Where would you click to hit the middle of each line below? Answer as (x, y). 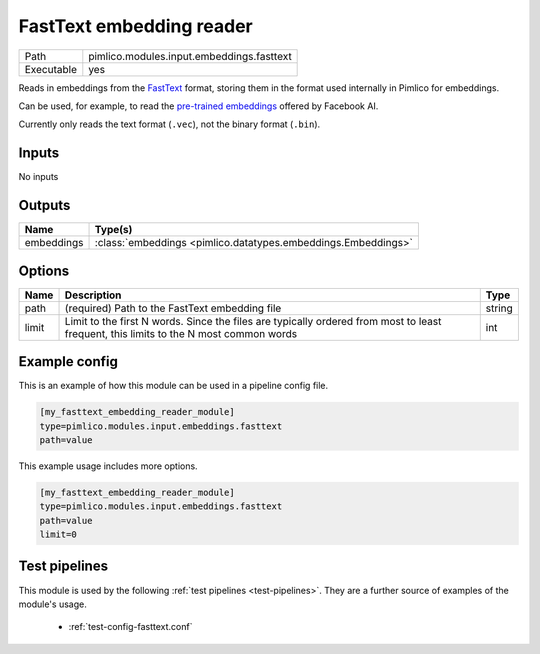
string (499, 308)
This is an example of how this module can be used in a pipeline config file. (173, 386)
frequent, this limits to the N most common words (181, 333)
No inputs (38, 177)
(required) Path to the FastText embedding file (173, 308)
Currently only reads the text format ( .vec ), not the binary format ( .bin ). (169, 124)
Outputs (44, 205)
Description (93, 295)
